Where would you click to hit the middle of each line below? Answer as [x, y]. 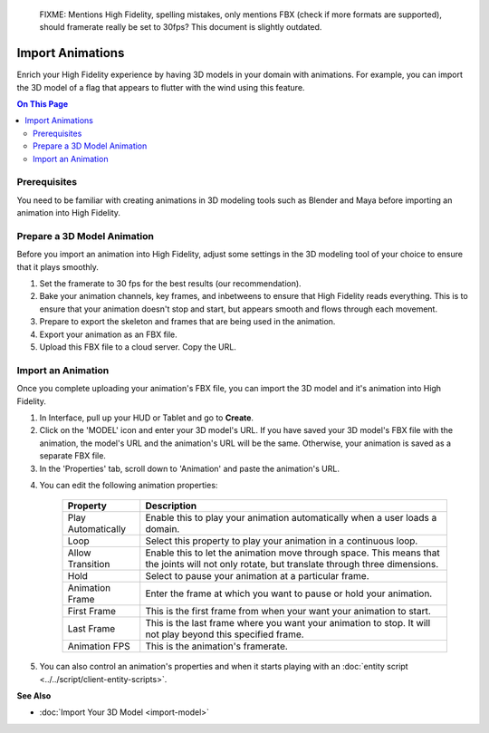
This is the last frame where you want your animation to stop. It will [288, 623]
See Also [34, 696]
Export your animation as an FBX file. [109, 334]
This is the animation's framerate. [217, 646]
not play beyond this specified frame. [225, 634]
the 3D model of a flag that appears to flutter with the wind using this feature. [161, 87]
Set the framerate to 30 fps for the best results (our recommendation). [171, 284]
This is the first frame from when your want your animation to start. [288, 612]
